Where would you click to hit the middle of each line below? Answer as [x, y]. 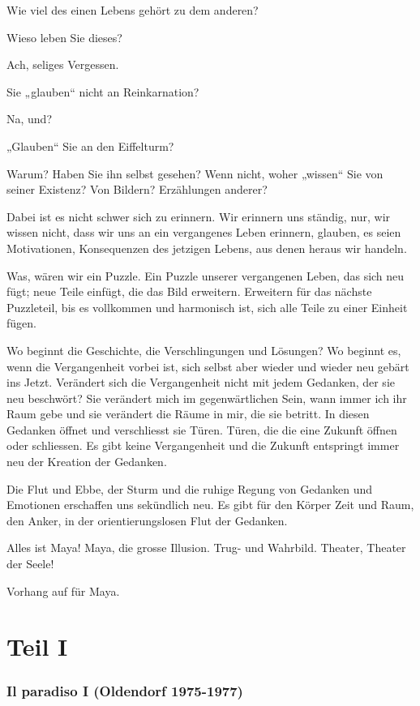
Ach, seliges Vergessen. [63, 64]
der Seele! [30, 564]
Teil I [37, 646]
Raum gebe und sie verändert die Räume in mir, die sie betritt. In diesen [188, 414]
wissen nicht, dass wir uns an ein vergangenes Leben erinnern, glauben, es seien [204, 232]
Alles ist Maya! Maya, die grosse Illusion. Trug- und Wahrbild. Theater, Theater [206, 548]
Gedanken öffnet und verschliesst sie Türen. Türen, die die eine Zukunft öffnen [202, 429]
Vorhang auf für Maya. [63, 590]
